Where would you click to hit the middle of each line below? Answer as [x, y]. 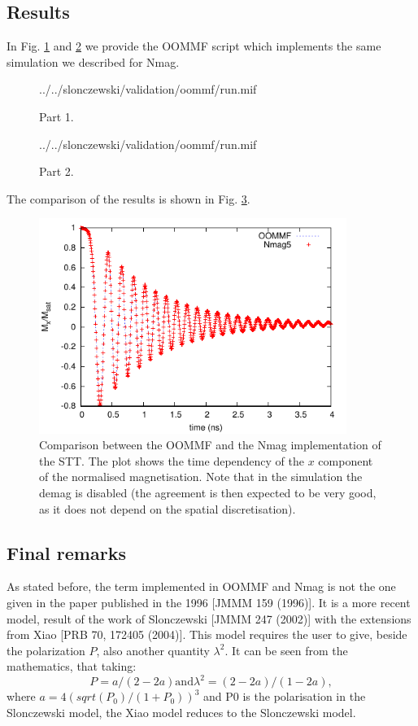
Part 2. [57, 171]
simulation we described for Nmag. [93, 61]
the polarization [46, 650]
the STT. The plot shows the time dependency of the [172, 460]
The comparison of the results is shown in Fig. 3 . [128, 198]
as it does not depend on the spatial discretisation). [168, 508]
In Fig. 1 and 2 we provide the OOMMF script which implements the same [194, 46]
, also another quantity [153, 650]
